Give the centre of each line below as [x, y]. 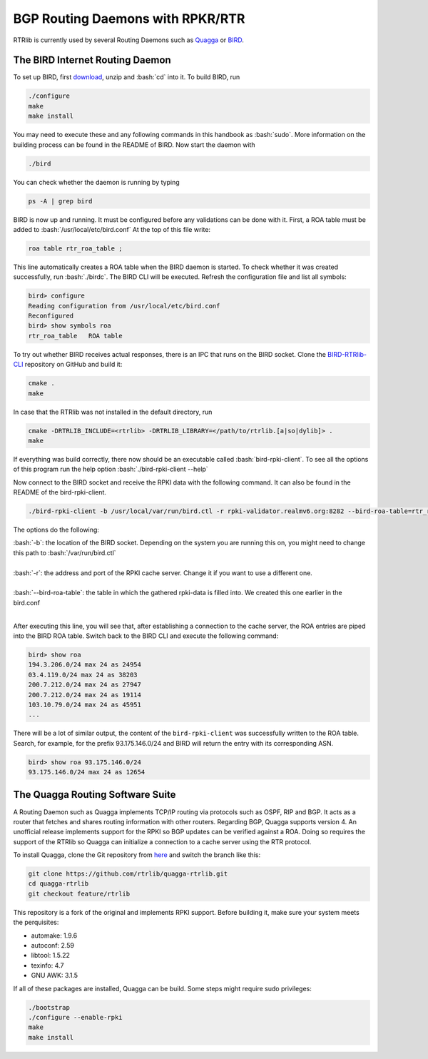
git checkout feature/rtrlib [79, 893]
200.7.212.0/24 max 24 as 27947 [85, 685]
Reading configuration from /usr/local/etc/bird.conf [124, 306]
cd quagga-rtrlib [58, 884]
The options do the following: [56, 530]
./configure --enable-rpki [75, 1017]
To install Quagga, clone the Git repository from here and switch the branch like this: [137, 855]
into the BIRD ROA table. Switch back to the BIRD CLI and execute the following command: [146, 636]
